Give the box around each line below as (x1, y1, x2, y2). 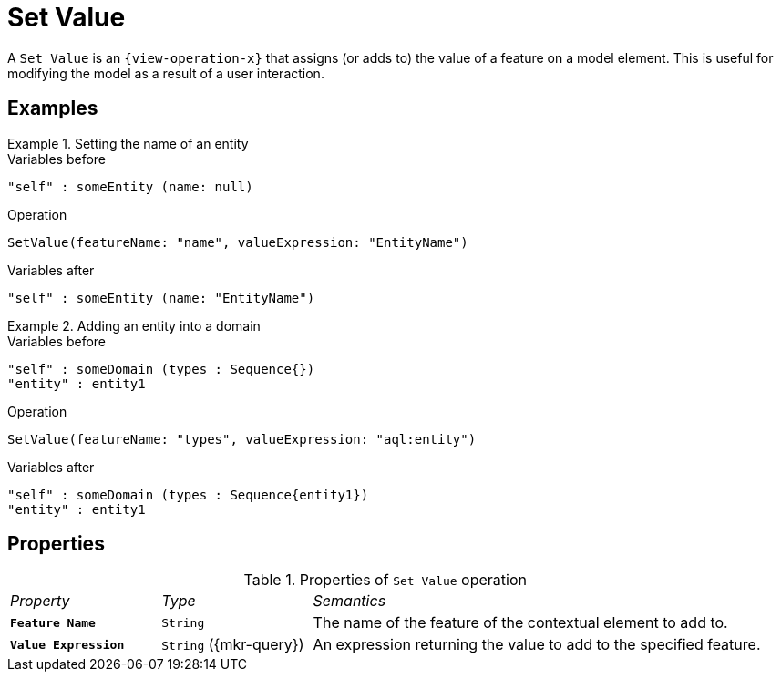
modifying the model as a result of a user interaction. (7, 65, 324, 81)
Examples (7, 97, 98, 120)
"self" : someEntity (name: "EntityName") (7, 290, 315, 305)
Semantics (313, 592, 386, 611)
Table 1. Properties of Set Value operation (243, 571, 527, 590)
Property (10, 592, 70, 611)
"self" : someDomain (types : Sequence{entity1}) (7, 487, 369, 502)
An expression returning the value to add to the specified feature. (313, 635, 761, 654)
